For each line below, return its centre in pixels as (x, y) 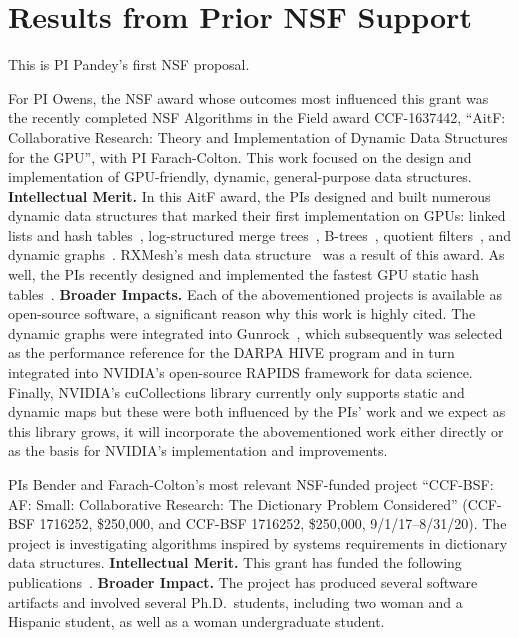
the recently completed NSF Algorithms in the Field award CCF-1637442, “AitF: (257, 117)
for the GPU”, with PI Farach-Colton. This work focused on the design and (240, 156)
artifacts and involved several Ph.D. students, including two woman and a (235, 601)
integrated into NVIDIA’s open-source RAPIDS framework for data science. (240, 372)
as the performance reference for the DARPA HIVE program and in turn (231, 352)
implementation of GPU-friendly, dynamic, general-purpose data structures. (240, 176)
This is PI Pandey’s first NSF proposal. (129, 64)
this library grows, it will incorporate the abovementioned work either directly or (256, 430)
